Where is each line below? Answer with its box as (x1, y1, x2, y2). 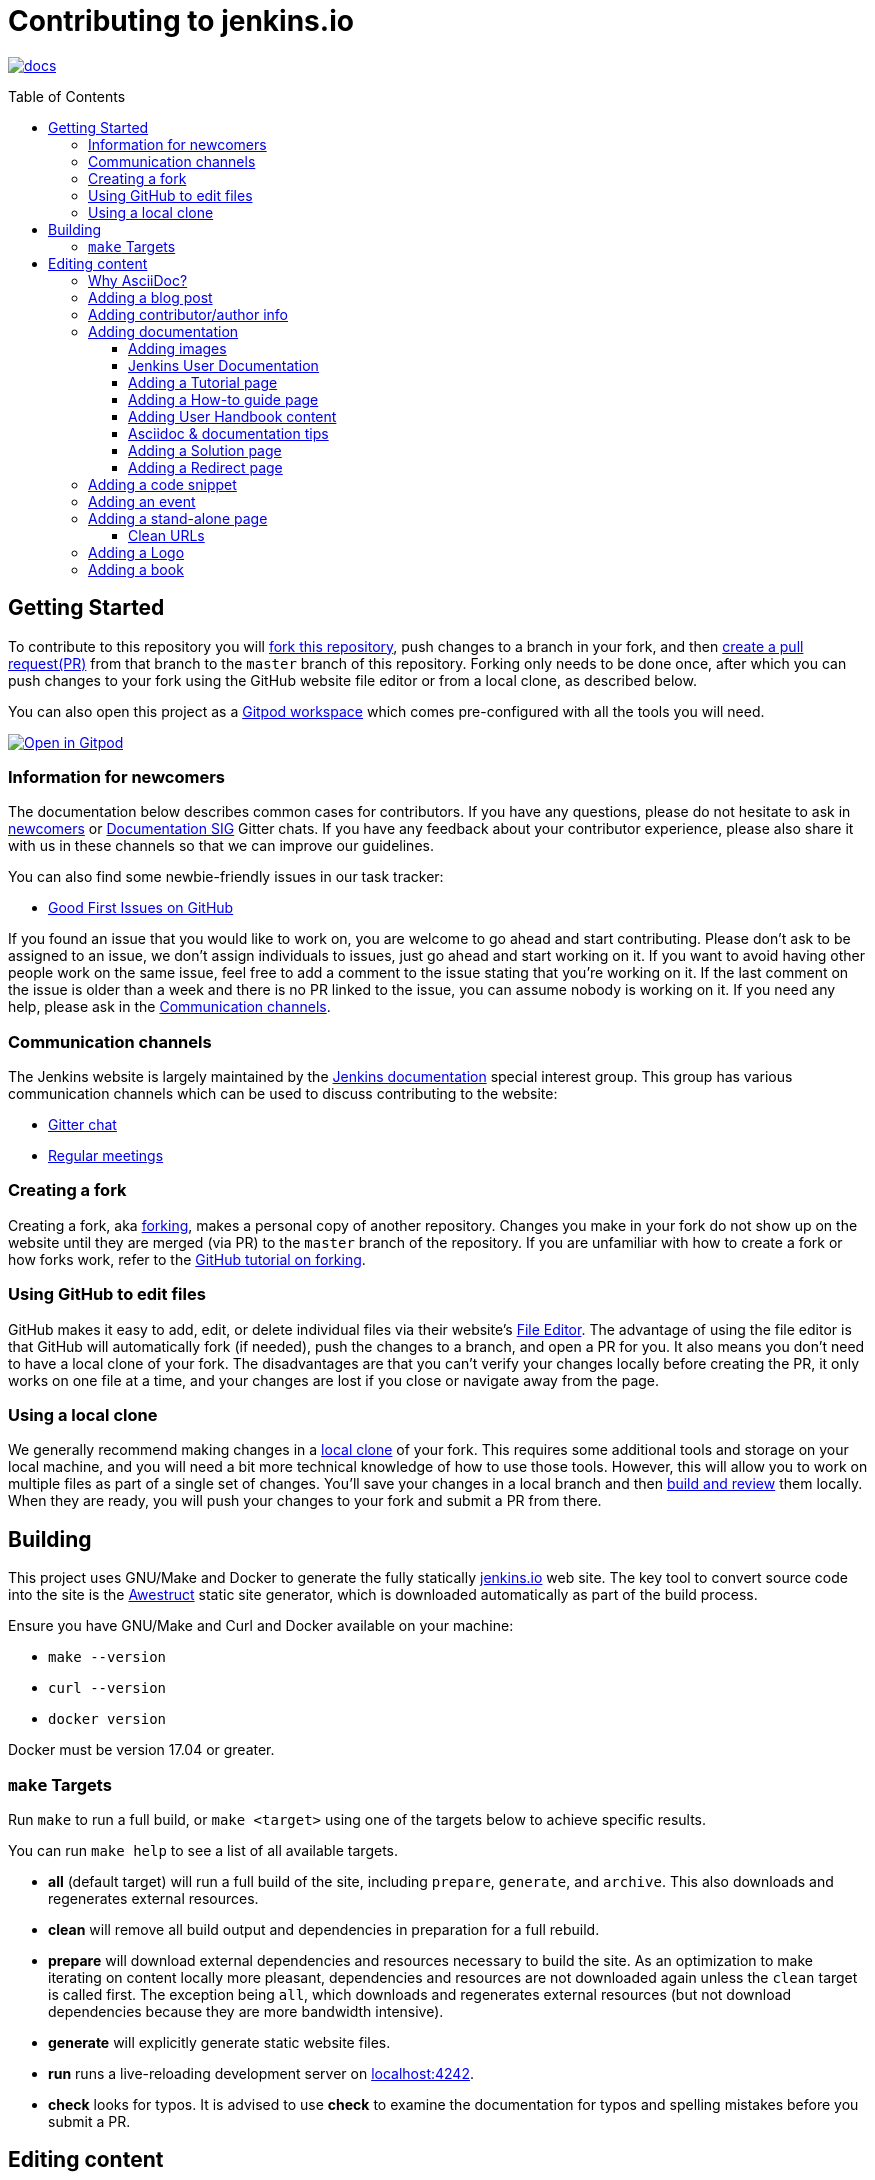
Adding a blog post (88, 288, 213, 306)
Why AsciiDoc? (88, 271, 188, 289)
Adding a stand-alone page (88, 509, 268, 527)
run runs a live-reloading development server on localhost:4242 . (48, 2064, 474, 2082)
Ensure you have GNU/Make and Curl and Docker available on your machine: (8, 1617, 514, 1635)
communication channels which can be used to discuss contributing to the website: (8, 1085, 558, 1103)
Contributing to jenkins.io (8, 4, 354, 38)
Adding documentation (88, 322, 239, 340)
